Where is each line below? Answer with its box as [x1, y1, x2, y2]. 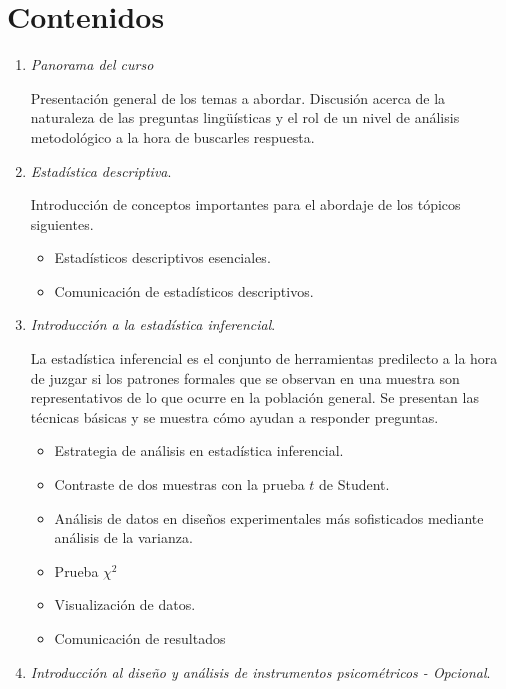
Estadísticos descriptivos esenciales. [54, 247, 271, 268]
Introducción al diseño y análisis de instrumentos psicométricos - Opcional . [30, 661, 491, 682]
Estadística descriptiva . [30, 160, 172, 181]
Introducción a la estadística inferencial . [30, 314, 276, 335]
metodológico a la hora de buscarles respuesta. [30, 126, 315, 147]
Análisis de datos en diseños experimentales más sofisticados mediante [54, 507, 484, 528]
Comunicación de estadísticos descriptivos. [54, 280, 314, 301]
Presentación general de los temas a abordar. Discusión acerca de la [30, 87, 446, 108]
